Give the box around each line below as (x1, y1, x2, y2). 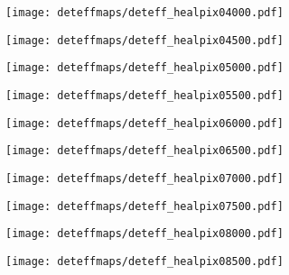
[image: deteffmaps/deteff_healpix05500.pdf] (5, 88, 284, 102)
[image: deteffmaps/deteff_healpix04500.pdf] (5, 33, 284, 47)
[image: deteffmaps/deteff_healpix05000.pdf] (5, 61, 284, 75)
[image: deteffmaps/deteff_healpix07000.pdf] (5, 171, 284, 185)
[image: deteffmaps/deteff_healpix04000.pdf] (5, 6, 284, 19)
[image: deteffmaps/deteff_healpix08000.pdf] (5, 227, 284, 241)
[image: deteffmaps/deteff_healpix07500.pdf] (5, 199, 284, 213)
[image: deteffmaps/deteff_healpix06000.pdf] (5, 116, 284, 130)
